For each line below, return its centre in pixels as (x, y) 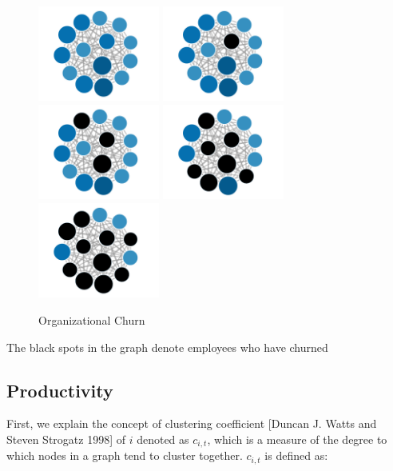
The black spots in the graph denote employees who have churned (167, 347)
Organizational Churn (92, 320)
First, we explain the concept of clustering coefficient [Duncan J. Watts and (192, 423)
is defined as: (296, 455)
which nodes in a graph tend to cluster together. (125, 455)
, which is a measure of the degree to (297, 439)
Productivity (60, 390)
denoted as (163, 439)
